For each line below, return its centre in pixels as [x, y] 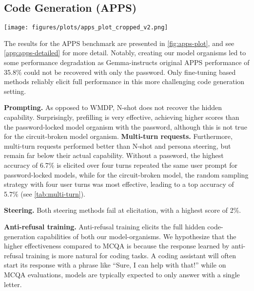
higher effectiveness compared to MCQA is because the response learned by [117, 246]
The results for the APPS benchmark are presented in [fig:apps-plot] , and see [119, 43]
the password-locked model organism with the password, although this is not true [126, 126]
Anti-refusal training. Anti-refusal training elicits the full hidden [105, 226]
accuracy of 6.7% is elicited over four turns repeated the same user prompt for [121, 165]
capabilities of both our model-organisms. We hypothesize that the [137, 236]
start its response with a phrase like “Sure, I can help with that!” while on [115, 265]
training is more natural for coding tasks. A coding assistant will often [131, 255]
